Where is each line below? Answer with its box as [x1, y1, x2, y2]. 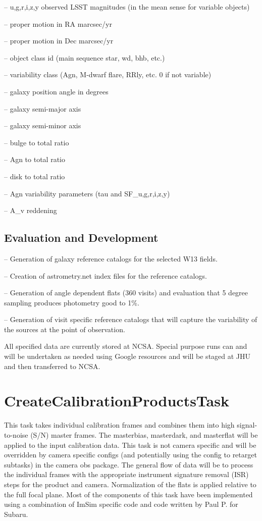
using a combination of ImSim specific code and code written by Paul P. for [4, 499, 238, 509]
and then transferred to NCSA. [4, 360, 100, 371]
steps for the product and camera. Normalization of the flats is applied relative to [4, 479, 256, 489]
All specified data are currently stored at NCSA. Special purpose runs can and [4, 341, 247, 351]
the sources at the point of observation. [4, 324, 125, 334]
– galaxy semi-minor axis [4, 120, 81, 131]
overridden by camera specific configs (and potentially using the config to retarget [4, 449, 257, 460]
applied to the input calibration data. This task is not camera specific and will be [4, 439, 256, 450]
